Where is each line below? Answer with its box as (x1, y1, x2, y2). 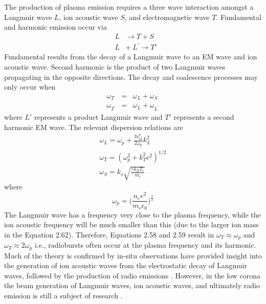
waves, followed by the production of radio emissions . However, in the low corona (4, 270, 260, 280)
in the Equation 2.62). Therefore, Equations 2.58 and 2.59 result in (4, 229, 214, 240)
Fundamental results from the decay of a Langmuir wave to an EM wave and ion (4, 51, 257, 62)
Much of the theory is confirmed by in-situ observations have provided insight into (4, 250, 262, 260)
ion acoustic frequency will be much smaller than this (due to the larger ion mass (4, 219, 259, 230)
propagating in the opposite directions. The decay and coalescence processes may (4, 71, 258, 82)
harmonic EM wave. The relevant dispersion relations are (4, 121, 183, 132)
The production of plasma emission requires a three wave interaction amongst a (4, 2, 254, 12)
